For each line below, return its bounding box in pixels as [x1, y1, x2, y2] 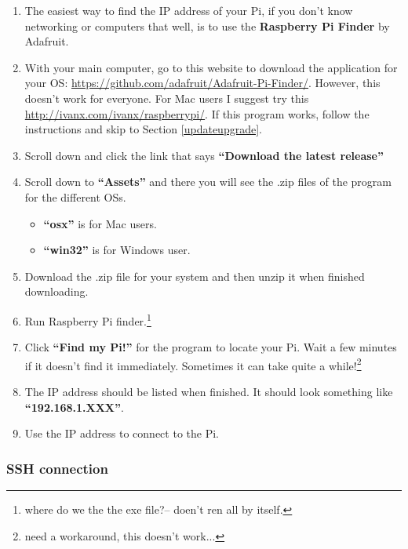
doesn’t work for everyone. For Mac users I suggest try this [24, 89, 309, 106]
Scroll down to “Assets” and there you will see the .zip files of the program [24, 173, 392, 190]
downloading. [24, 283, 89, 300]
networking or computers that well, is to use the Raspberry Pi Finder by [24, 17, 390, 34]
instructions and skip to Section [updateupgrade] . [24, 121, 262, 137]
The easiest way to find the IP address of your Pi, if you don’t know [24, 2, 353, 18]
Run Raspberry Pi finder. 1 [24, 310, 151, 329]
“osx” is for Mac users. [43, 215, 157, 231]
